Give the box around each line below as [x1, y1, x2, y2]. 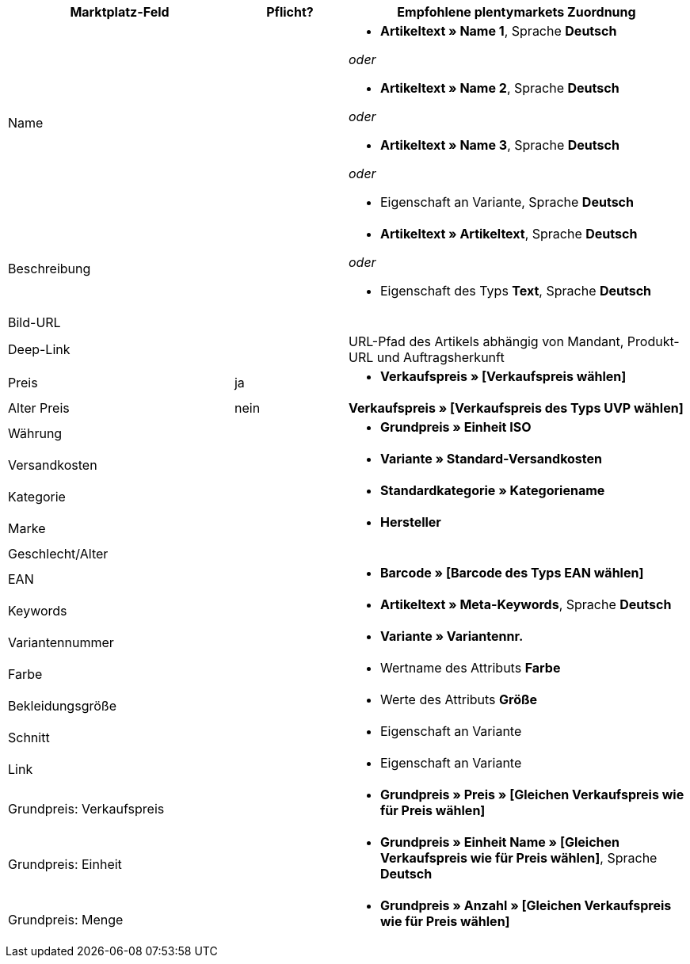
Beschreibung [8, 261, 91, 276]
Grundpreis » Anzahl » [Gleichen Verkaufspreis [379, 897, 672, 913]
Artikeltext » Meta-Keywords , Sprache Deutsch [379, 596, 672, 612]
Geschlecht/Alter [8, 546, 109, 562]
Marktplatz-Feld [70, 4, 170, 20]
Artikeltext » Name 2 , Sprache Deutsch [379, 80, 619, 96]
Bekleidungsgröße [8, 698, 116, 714]
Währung [8, 425, 63, 441]
